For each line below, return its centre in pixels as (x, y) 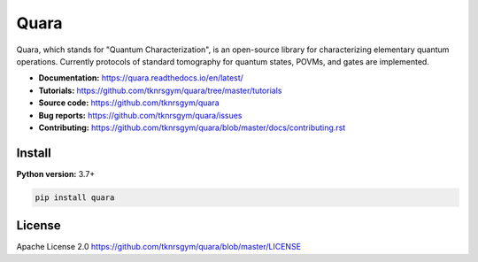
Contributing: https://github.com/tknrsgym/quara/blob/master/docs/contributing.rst (192, 127)
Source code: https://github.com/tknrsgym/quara (129, 103)
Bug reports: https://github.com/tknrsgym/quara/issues (140, 115)
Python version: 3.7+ (56, 173)
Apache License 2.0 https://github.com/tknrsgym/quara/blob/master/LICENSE (158, 247)
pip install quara (75, 197)
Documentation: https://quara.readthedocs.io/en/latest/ (141, 78)
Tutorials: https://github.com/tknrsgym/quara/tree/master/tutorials (160, 90)
